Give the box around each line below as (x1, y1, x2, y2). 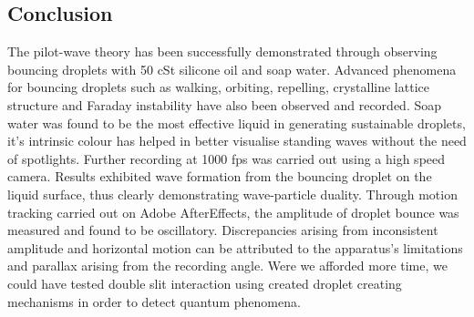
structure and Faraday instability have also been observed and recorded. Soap (7, 95, 441, 114)
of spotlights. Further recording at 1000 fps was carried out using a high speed (7, 148, 446, 168)
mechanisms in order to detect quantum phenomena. (7, 291, 301, 311)
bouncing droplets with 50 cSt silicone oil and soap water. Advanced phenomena (7, 59, 457, 78)
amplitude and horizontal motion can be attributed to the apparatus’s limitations (7, 238, 463, 257)
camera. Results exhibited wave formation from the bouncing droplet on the (7, 167, 432, 186)
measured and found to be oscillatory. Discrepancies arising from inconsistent (7, 220, 438, 240)
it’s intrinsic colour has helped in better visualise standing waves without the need (7, 131, 467, 150)
